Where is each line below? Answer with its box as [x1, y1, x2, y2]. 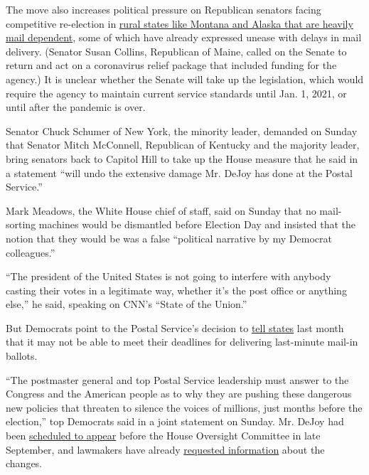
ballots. [6, 348, 38, 363]
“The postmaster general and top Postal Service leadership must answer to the [6, 372, 349, 387]
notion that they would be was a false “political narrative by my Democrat [6, 230, 332, 245]
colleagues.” [6, 245, 55, 260]
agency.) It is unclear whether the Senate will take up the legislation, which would [6, 71, 364, 86]
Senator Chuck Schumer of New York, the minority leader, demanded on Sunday [6, 123, 358, 138]
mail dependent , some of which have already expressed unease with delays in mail [6, 30, 362, 45]
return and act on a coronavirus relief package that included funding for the [6, 58, 337, 73]
